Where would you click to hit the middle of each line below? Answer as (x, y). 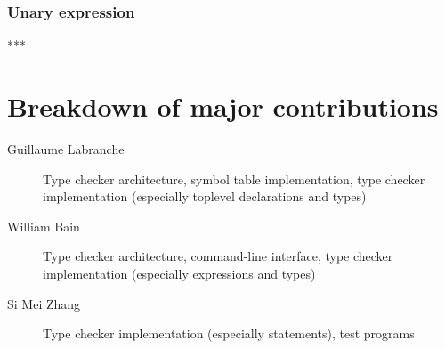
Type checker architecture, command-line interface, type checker (218, 256)
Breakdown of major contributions (223, 106)
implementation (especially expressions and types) (179, 273)
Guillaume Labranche (66, 148)
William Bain (44, 226)
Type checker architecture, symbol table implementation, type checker (234, 179)
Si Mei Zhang (44, 303)
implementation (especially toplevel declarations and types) (205, 196)
